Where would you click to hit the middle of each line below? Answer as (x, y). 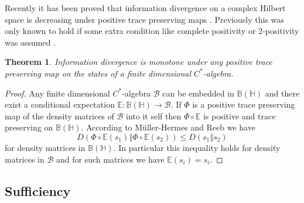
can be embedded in (198, 93)
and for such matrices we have (110, 159)
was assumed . (30, 42)
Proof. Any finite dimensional (57, 93)
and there (282, 93)
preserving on (29, 127)
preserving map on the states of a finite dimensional (98, 73)
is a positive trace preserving (244, 104)
